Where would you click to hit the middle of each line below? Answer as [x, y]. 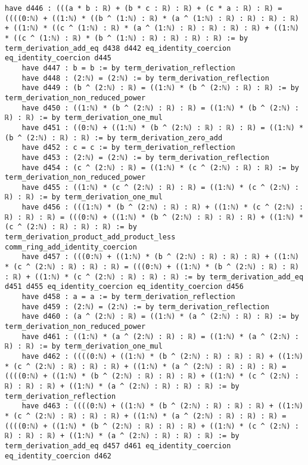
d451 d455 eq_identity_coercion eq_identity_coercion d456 [124, 287]
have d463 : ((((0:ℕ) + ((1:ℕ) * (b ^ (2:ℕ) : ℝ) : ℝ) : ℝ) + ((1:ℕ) [163, 406]
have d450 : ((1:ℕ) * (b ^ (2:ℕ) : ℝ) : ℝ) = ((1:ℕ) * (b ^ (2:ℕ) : [160, 108]
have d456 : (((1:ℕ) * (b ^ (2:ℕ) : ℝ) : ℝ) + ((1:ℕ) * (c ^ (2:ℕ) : [163, 207]
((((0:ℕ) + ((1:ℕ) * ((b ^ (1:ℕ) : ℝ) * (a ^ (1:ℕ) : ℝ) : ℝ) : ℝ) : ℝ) [152, 18]
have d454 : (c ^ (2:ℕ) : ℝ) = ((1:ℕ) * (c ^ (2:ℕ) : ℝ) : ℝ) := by [160, 167]
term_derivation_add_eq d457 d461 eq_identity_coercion [118, 446]
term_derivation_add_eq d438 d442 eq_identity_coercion [118, 48]
